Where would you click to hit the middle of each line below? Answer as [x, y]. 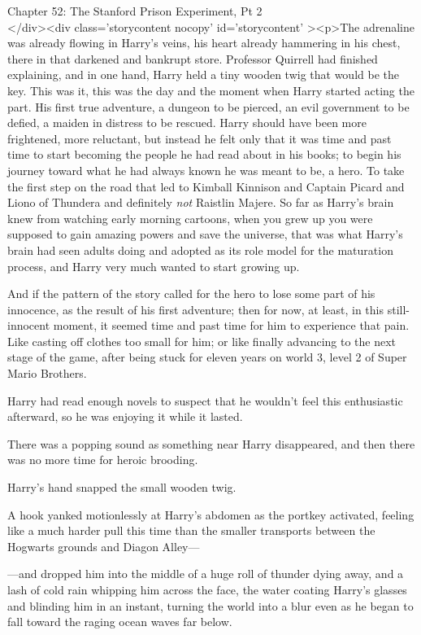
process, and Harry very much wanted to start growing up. [154, 266]
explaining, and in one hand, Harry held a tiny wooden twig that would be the [203, 74]
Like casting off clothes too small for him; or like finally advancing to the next [202, 341]
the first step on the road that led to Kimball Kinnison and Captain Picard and [206, 186]
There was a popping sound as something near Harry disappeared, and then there [211, 443]
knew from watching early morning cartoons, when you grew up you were [190, 218]
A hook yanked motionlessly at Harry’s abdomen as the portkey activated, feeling [211, 514]
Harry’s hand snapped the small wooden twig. [122, 487]
